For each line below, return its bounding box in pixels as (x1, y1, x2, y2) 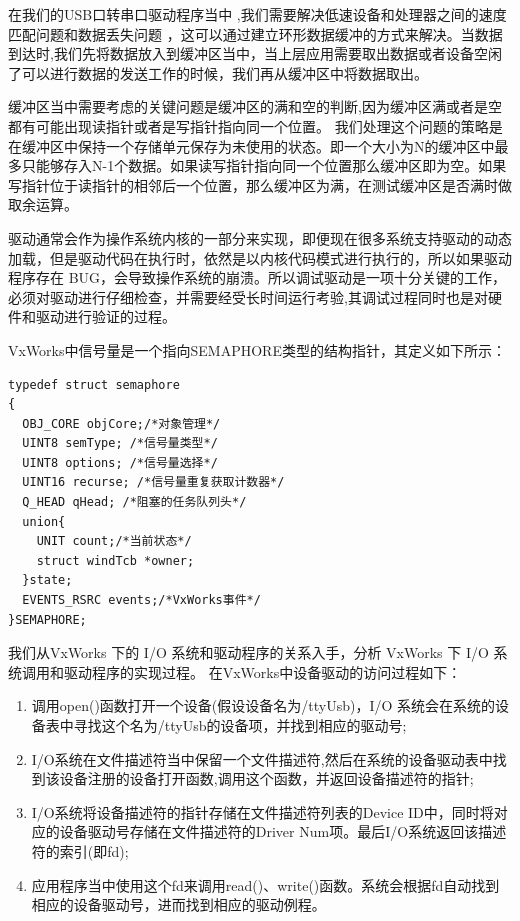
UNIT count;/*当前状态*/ (36, 534, 192, 549)
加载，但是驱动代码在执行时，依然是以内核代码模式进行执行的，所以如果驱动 (8, 247, 512, 268)
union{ (22, 514, 66, 529)
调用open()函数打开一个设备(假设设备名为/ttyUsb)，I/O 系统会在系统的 (31, 695, 496, 716)
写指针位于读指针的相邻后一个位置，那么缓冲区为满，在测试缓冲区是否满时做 (8, 174, 512, 195)
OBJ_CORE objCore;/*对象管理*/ (22, 416, 221, 431)
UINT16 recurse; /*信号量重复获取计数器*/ (22, 475, 285, 490)
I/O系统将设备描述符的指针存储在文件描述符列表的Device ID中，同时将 (31, 801, 494, 822)
